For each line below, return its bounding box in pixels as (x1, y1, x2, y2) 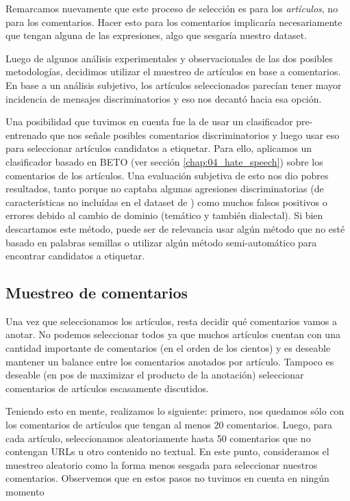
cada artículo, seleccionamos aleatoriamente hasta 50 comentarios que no (5, 431, 311, 445)
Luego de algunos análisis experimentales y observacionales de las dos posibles (5, 51, 333, 65)
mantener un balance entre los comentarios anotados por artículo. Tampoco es (5, 354, 334, 368)
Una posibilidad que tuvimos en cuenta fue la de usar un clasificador (5, 114, 293, 129)
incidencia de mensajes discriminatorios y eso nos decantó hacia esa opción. (5, 91, 322, 105)
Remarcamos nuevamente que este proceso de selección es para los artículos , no (5, 1, 338, 15)
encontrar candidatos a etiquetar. (5, 248, 145, 263)
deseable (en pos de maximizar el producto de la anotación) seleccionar (5, 368, 304, 382)
